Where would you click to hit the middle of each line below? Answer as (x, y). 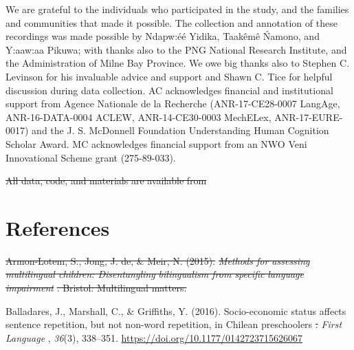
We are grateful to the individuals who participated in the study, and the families (177, 9)
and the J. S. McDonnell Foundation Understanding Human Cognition (180, 130)
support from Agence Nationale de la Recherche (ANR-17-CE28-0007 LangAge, (173, 103)
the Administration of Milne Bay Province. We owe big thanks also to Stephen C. (178, 63)
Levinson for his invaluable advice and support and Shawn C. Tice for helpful (169, 76)
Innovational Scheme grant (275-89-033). (91, 157)
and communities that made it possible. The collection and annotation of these (172, 22)
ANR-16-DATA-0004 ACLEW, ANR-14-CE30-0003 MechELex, (139, 117)
